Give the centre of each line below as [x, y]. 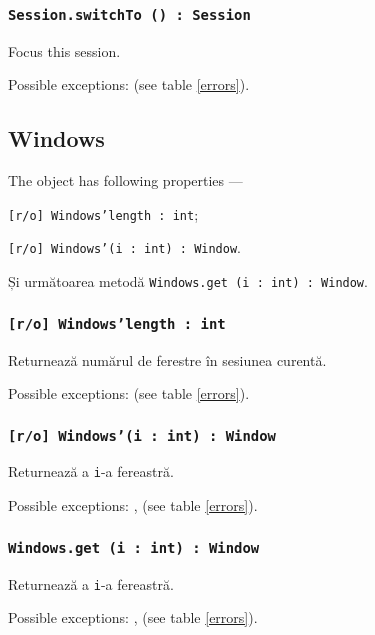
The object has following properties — [125, 180]
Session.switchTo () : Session [129, 14]
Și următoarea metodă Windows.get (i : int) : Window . [188, 281]
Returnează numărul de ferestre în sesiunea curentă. [167, 359]
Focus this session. [64, 50]
